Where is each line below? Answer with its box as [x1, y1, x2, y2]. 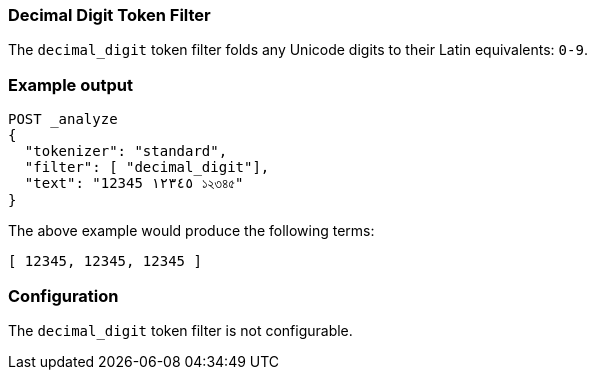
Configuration [8, 285, 119, 306]
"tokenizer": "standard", [24, 143, 228, 160]
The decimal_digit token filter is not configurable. [8, 321, 353, 339]
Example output [8, 74, 133, 95]
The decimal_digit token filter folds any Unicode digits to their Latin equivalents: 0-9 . [8, 41, 588, 59]
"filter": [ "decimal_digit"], [24, 159, 270, 176]
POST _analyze [8, 111, 118, 128]
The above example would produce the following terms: [8, 222, 375, 240]
